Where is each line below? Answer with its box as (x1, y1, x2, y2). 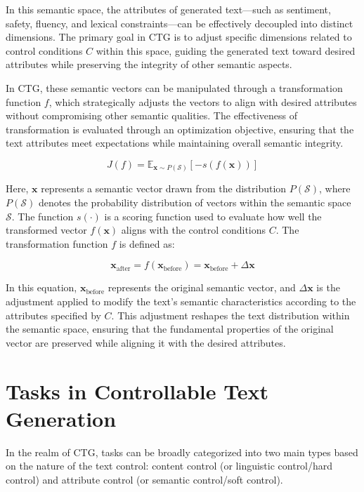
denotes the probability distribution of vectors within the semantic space (38, 195, 351, 210)
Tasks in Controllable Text (6, 376, 269, 405)
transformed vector (6, 222, 87, 237)
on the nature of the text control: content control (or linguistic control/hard (6, 458, 333, 473)
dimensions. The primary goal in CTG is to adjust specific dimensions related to (6, 29, 352, 44)
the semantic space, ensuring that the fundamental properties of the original (6, 321, 334, 336)
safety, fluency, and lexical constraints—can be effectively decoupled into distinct (6, 15, 353, 30)
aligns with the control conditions (121, 222, 266, 237)
